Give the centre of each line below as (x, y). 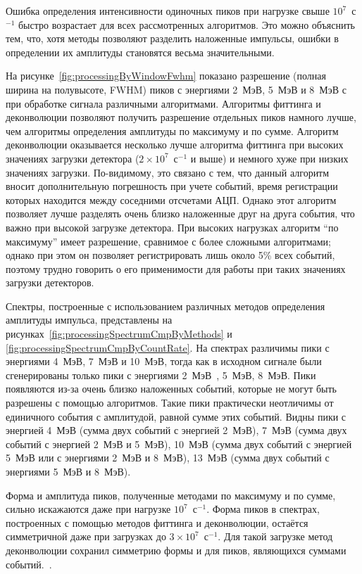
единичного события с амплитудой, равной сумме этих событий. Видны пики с (176, 416)
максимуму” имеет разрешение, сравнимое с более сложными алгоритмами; (169, 241)
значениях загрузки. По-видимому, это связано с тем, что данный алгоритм (168, 172)
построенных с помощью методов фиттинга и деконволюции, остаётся (157, 522)
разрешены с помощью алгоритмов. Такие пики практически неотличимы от (170, 403)
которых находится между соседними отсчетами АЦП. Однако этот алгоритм (171, 199)
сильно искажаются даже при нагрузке (88, 509)
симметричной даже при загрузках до (86, 536)
